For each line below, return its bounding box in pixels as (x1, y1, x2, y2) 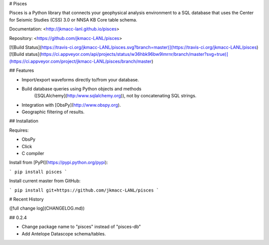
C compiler (21, 150, 44, 157)
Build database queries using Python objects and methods (21, 85, 141, 92)
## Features (9, 67, 34, 73)
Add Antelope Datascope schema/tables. (21, 231, 106, 237)
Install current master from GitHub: (9, 178, 81, 184)
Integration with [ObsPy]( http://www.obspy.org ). (21, 102, 121, 108)
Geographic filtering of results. (21, 109, 85, 115)
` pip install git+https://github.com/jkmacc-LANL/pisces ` (9, 187, 159, 193)
